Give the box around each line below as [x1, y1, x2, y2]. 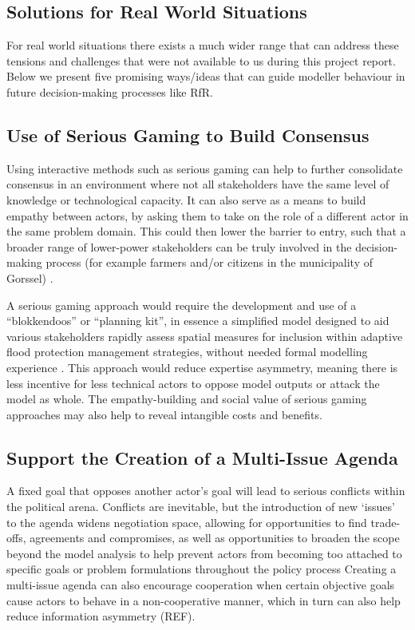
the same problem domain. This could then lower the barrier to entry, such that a [6, 223, 406, 240]
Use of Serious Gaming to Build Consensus [6, 122, 370, 147]
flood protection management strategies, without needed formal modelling [6, 343, 368, 360]
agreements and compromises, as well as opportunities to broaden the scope [30, 529, 400, 546]
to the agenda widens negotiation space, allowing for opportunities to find [6, 513, 367, 530]
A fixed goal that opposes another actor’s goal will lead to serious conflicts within [6, 482, 405, 499]
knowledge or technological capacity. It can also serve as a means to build [6, 191, 366, 208]
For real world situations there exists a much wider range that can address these [6, 37, 399, 53]
